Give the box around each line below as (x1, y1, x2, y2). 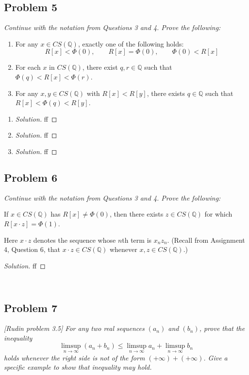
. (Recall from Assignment (167, 234, 245, 245)
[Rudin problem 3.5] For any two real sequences (4, 323, 145, 333)
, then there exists (109, 209, 164, 219)
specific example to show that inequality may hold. (4, 362, 152, 372)
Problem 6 (4, 170, 57, 185)
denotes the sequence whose (33, 234, 116, 245)
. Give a (203, 352, 228, 362)
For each (15, 62, 41, 72)
